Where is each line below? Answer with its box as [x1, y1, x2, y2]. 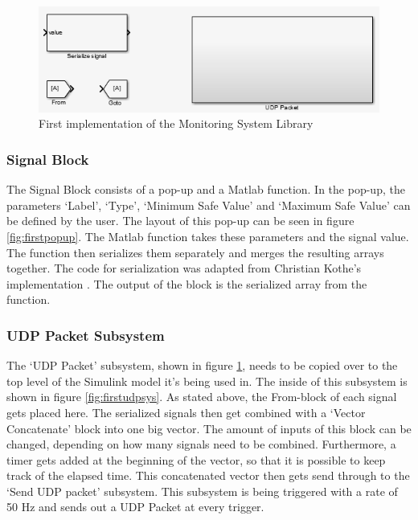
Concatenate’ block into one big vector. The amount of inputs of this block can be [6, 420, 412, 436]
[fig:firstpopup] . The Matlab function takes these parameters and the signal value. [6, 227, 409, 244]
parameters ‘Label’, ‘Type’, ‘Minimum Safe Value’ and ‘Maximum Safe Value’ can [6, 196, 411, 213]
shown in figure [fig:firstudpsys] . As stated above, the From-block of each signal [6, 388, 397, 405]
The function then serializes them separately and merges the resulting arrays [6, 244, 384, 260]
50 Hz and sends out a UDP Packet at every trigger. [6, 498, 264, 515]
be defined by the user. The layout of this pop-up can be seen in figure [6, 212, 354, 229]
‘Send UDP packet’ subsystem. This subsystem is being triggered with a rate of [6, 482, 398, 499]
